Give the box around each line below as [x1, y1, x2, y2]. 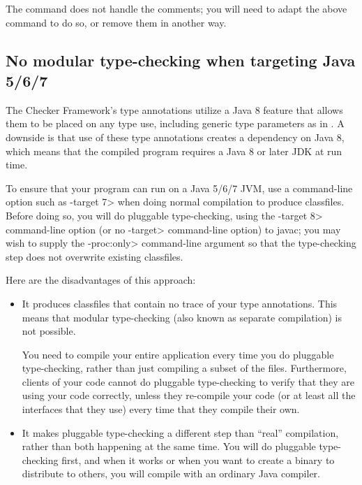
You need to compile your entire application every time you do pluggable [22, 347, 334, 361]
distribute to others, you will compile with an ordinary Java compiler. [22, 466, 320, 481]
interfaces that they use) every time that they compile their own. [22, 402, 300, 417]
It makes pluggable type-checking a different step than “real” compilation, [22, 425, 339, 440]
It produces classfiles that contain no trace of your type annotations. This [22, 296, 338, 310]
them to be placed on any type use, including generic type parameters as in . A [6, 116, 345, 131]
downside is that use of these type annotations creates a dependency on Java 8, [6, 129, 345, 144]
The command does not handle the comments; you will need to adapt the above [6, 1, 347, 15]
